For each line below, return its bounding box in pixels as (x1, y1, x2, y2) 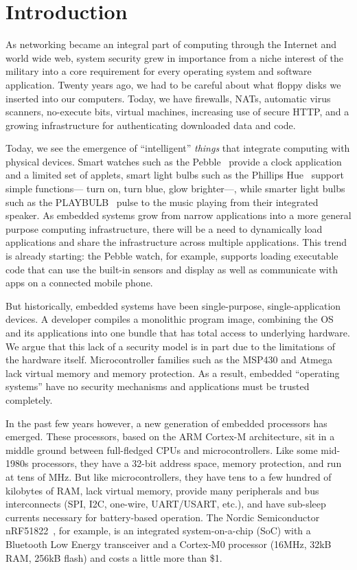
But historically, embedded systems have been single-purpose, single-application (5, 298, 341, 312)
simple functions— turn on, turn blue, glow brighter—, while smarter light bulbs (5, 181, 345, 196)
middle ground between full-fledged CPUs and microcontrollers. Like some (5, 442, 318, 457)
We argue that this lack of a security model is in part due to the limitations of (5, 339, 335, 353)
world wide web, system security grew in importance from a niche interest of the (5, 50, 344, 65)
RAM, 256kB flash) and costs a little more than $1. (5, 550, 222, 565)
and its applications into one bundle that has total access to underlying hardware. (5, 326, 350, 339)
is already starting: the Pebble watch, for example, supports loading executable (5, 249, 338, 263)
